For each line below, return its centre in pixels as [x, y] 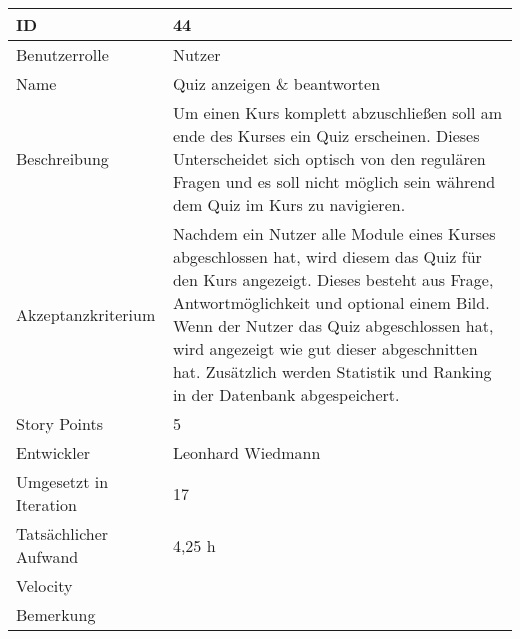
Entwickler [53, 452]
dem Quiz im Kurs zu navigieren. [289, 204]
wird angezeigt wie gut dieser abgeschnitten [325, 348]
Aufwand [47, 556]
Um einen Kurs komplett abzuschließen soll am [337, 112]
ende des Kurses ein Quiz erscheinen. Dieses [326, 135]
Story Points [60, 423]
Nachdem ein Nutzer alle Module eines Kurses [334, 233]
